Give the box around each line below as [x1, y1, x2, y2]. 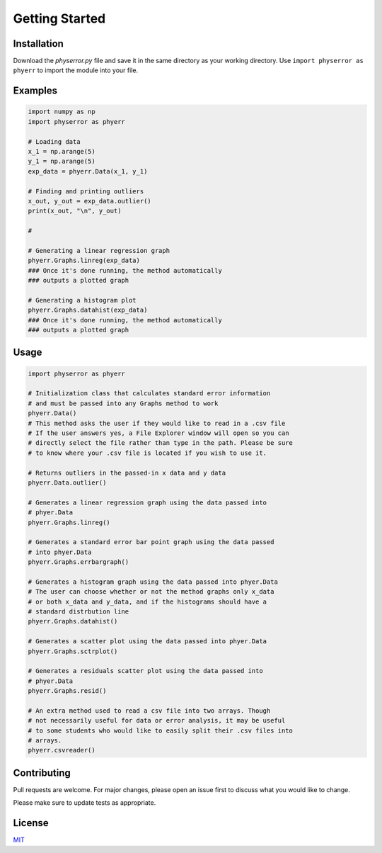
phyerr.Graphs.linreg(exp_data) [28, 256, 141, 265]
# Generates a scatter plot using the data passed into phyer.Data [28, 638, 267, 645]
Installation [13, 38, 64, 50]
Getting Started [13, 11, 106, 26]
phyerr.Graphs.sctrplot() [28, 647, 118, 655]
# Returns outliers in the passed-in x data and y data [28, 468, 226, 477]
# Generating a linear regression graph [28, 247, 170, 254]
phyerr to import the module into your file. [13, 66, 138, 74]
